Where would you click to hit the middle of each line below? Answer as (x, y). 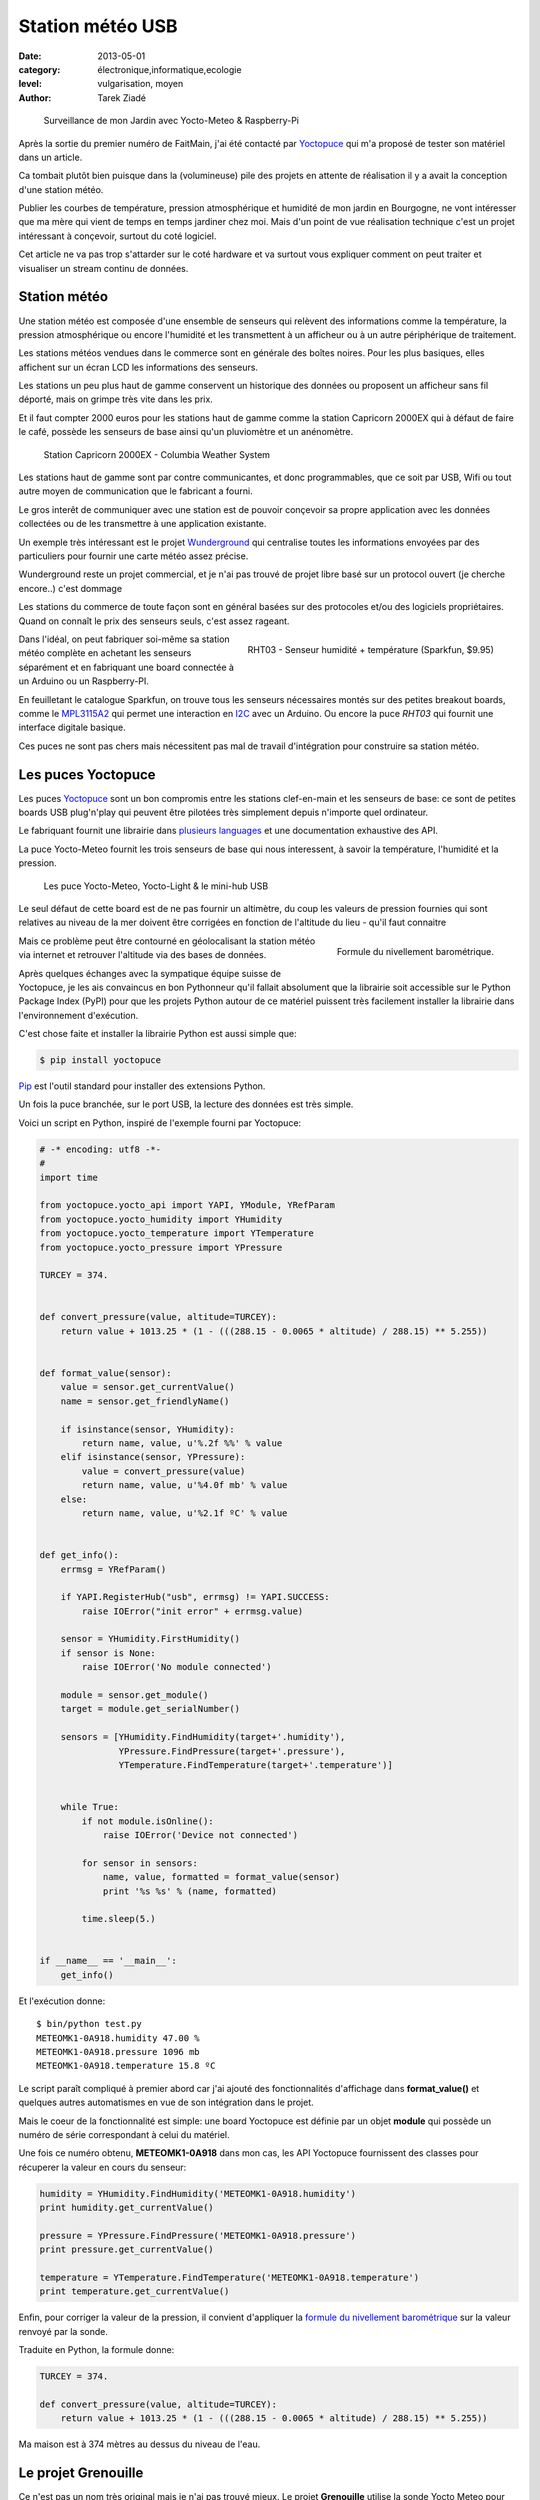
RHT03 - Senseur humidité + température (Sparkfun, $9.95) (370, 649)
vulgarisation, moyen (140, 84)
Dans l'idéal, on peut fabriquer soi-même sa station (124, 639)
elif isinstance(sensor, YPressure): (153, 1457)
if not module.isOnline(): (147, 1821)
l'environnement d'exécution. (78, 1015)
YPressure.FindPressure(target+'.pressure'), (232, 1751)
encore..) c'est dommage (70, 588)
